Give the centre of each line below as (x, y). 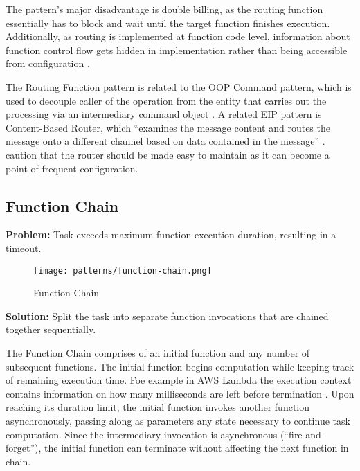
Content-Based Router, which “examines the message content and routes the (168, 127)
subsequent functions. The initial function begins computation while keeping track (180, 366)
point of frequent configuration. (72, 168)
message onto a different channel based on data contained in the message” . (165, 141)
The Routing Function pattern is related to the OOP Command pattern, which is (179, 86)
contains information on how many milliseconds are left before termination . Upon (180, 393)
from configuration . (48, 63)
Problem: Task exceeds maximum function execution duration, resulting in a (171, 234)
